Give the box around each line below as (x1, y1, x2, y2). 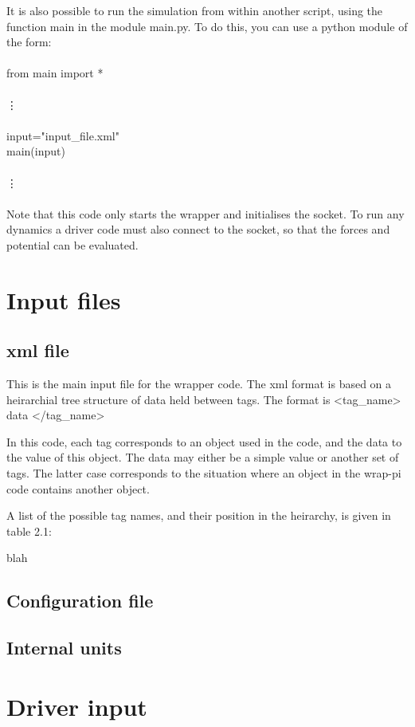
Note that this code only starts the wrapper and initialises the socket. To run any (6, 205, 405, 222)
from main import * (6, 65, 104, 81)
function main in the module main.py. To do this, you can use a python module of (6, 18, 408, 34)
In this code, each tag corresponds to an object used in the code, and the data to (6, 433, 402, 450)
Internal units (6, 635, 122, 660)
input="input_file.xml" (6, 127, 119, 143)
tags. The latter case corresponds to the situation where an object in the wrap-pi (6, 465, 401, 481)
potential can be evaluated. (6, 236, 139, 253)
